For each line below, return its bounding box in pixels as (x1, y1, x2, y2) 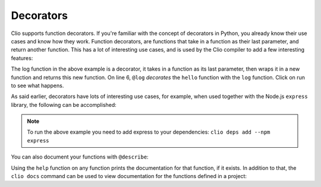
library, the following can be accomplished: (11, 101, 117, 108)
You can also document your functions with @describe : (11, 153, 149, 160)
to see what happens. (11, 82, 64, 89)
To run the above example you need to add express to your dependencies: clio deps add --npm (27, 128, 270, 136)
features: (11, 54, 33, 62)
